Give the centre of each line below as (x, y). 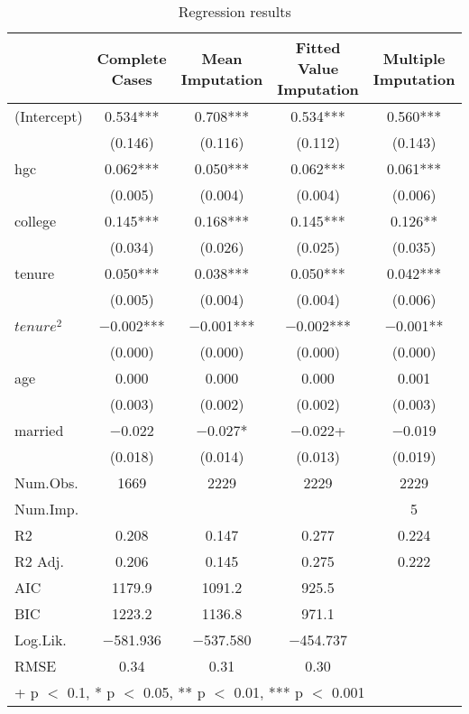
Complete (132, 58)
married (39, 430)
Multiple (414, 58)
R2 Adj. (39, 561)
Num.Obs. (46, 482)
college (36, 221)
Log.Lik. (41, 640)
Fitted (318, 47)
